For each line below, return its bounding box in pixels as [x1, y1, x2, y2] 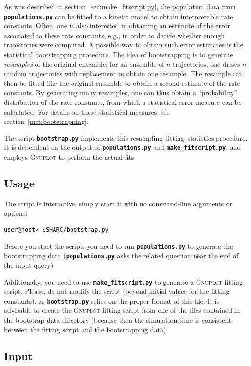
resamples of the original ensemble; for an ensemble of [4, 59, 164, 69]
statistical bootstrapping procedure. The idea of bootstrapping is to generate [4, 49, 233, 60]
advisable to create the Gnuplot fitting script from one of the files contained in [4, 305, 240, 315]
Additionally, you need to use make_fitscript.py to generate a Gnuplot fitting [4, 276, 243, 286]
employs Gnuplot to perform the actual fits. [4, 152, 136, 162]
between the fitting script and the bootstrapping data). [4, 324, 168, 334]
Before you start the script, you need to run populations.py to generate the [4, 241, 233, 251]
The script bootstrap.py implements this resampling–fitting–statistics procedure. [4, 132, 248, 142]
